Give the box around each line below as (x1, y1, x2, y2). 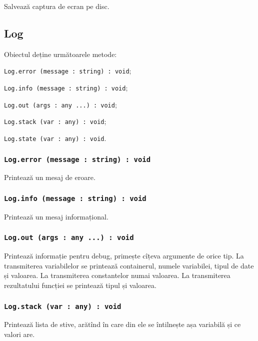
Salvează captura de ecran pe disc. (4, 1, 109, 11)
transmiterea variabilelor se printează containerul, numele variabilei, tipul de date (4, 260, 254, 270)
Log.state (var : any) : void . (4, 133, 106, 143)
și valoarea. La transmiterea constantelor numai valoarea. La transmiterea (4, 270, 230, 280)
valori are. (4, 328, 35, 339)
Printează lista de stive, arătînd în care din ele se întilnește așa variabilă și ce (4, 319, 241, 329)
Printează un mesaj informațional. (4, 211, 108, 221)
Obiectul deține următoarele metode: (4, 48, 117, 59)
